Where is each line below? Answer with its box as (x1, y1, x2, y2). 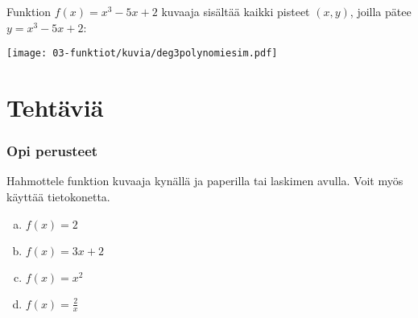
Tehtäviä (6, 91, 104, 124)
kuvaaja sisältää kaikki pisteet (161, 3, 310, 19)
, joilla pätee (350, 3, 412, 19)
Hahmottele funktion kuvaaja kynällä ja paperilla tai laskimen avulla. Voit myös (6, 172, 404, 189)
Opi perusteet (6, 141, 98, 161)
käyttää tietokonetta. (6, 188, 110, 205)
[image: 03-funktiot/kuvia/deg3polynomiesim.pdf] (6, 47, 278, 60)
